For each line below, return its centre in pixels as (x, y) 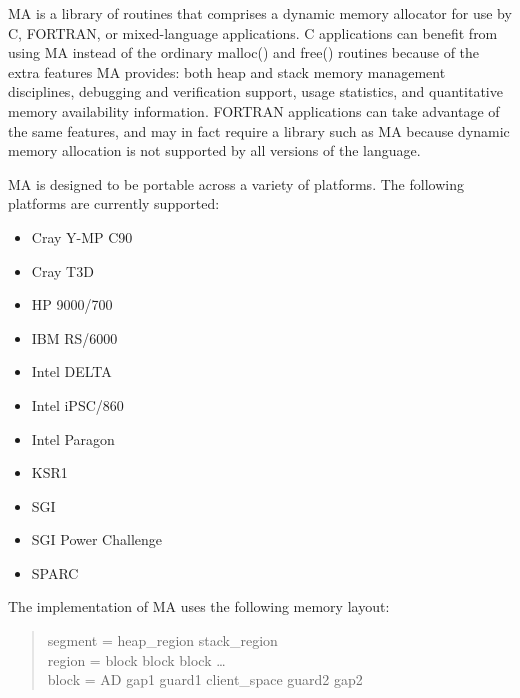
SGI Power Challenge (97, 539)
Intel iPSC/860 (77, 404)
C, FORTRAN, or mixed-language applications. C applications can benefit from (253, 32)
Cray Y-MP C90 (82, 236)
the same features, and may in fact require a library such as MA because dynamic (259, 130)
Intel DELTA (71, 371)
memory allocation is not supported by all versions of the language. (214, 150)
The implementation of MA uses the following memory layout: (199, 606)
